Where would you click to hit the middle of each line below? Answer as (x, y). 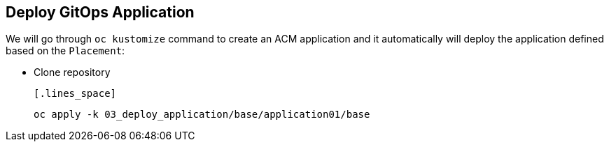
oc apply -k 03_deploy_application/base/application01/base (202, 115)
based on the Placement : (65, 51)
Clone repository (72, 72)
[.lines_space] (75, 94)
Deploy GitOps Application (100, 12)
